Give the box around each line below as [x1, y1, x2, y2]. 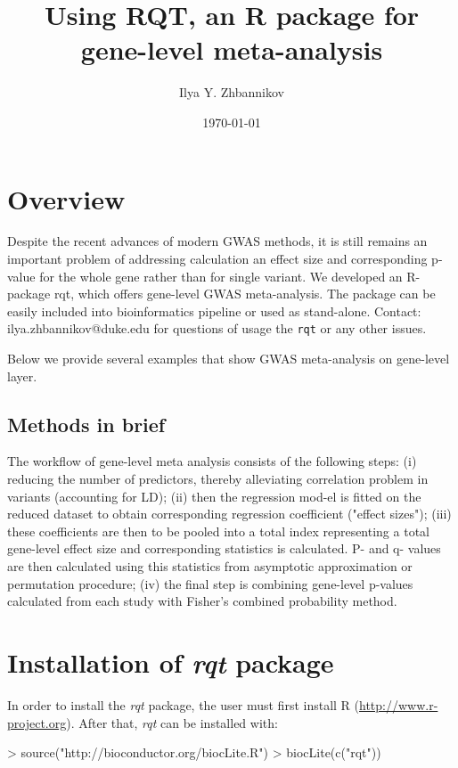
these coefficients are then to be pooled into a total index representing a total [7, 521, 429, 540]
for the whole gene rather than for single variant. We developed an [39, 266, 403, 285]
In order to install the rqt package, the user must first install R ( [7, 695, 360, 714]
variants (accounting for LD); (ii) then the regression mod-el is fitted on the [7, 486, 421, 505]
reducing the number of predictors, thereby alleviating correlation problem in [7, 470, 429, 488]
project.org [7, 713, 67, 731]
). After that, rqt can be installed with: [66, 713, 278, 731]
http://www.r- [359, 695, 438, 714]
